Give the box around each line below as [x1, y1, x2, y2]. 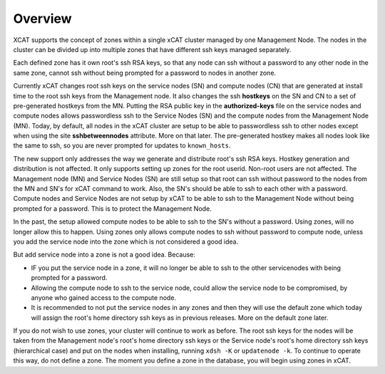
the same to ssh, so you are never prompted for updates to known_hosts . [13, 141, 231, 150]
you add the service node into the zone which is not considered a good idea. [13, 237, 239, 246]
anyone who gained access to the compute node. [31, 293, 177, 302]
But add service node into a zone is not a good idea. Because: [13, 250, 196, 259]
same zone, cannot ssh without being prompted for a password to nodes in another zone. [13, 68, 277, 77]
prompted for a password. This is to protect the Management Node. [13, 204, 212, 213]
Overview [13, 11, 72, 26]
